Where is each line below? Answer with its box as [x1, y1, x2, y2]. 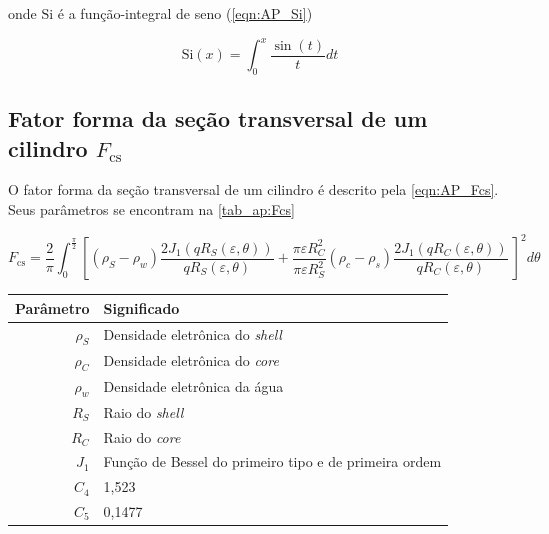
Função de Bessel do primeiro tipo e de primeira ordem [103, 451, 442, 472]
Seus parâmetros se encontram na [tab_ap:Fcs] [8, 199, 295, 220]
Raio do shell [103, 401, 184, 422]
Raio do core [103, 426, 181, 447]
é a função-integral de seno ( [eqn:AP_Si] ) [57, 3, 313, 23]
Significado [103, 297, 180, 318]
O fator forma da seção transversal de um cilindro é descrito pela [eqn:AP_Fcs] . [8, 179, 499, 200]
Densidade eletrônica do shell [103, 324, 282, 345]
